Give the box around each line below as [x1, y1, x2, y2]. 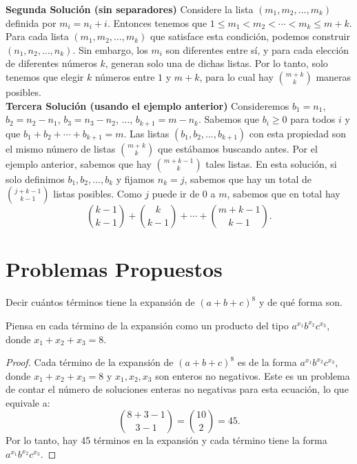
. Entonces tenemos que [107, 15, 207, 30]
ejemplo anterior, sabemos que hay [6, 156, 152, 171]
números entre [94, 69, 155, 84]
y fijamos [116, 171, 155, 186]
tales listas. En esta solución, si [205, 156, 337, 171]
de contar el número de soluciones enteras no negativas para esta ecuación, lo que [6, 382, 349, 396]
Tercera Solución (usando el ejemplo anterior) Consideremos [6, 98, 289, 113]
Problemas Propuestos [6, 255, 223, 283]
